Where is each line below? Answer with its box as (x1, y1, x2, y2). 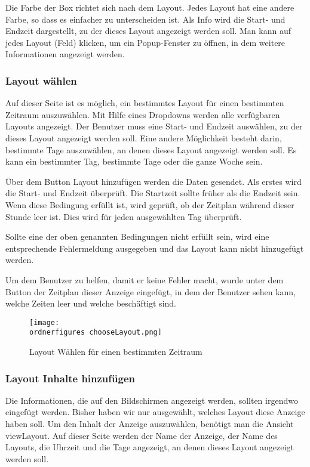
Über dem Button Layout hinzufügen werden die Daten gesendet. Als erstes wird (5, 175, 302, 187)
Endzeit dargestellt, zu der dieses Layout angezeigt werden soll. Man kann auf (5, 24, 291, 37)
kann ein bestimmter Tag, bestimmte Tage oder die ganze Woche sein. (5, 155, 263, 168)
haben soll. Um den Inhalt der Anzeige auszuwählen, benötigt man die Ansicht (5, 417, 294, 429)
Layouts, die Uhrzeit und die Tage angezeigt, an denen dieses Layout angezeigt (5, 441, 294, 453)
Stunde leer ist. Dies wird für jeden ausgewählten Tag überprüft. (5, 210, 242, 222)
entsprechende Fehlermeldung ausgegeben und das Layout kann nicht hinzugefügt (5, 242, 304, 254)
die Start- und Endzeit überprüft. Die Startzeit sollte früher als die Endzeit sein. (5, 187, 300, 199)
